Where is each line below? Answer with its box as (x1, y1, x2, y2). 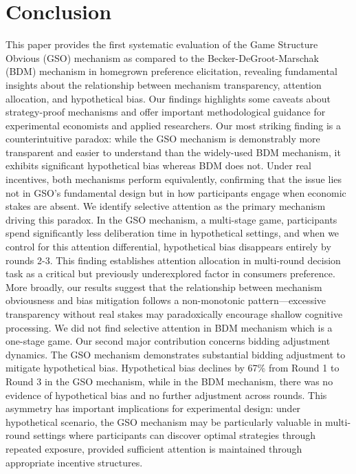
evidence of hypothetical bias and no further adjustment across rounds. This (5, 387, 327, 402)
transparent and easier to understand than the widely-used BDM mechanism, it (5, 144, 341, 159)
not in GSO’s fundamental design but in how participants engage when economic (5, 185, 346, 200)
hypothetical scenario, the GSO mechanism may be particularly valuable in (5, 414, 322, 429)
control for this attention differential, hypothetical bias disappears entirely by (5, 239, 331, 254)
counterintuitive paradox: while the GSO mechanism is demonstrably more (5, 131, 320, 146)
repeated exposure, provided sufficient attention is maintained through (5, 441, 302, 455)
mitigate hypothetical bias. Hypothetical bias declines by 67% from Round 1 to (5, 360, 340, 375)
